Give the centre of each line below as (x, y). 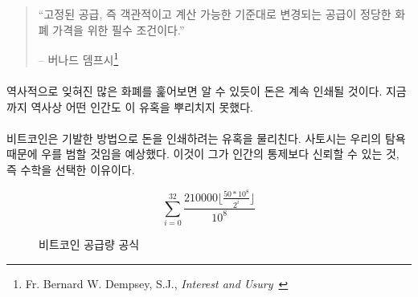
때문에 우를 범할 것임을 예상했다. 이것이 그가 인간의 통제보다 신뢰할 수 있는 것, (203, 154)
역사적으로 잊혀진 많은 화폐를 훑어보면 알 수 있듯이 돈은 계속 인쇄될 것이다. (195, 91)
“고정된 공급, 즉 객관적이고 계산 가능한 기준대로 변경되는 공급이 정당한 (215, 14)
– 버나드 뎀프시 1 (78, 58)
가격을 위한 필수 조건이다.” (119, 29)
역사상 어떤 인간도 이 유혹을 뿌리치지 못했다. (142, 106)
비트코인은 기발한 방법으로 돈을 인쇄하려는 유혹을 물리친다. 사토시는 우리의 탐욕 (206, 138)
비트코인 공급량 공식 (89, 244)
